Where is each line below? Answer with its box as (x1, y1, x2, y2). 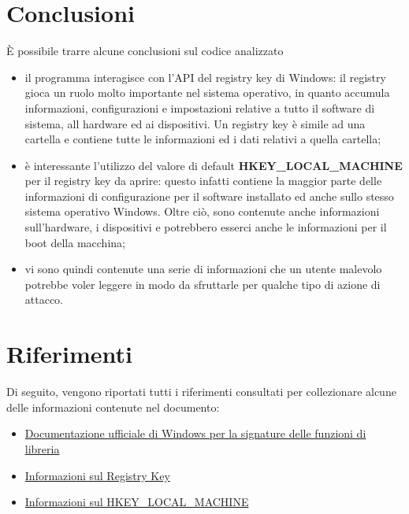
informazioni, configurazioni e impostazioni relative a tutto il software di (24, 99, 375, 116)
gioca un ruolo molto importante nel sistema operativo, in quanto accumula (24, 84, 390, 101)
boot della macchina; (24, 234, 125, 250)
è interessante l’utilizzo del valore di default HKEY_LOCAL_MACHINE (24, 157, 403, 173)
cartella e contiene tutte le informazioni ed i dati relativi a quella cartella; (24, 131, 381, 147)
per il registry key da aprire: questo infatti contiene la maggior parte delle (24, 172, 382, 189)
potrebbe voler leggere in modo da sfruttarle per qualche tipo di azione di (24, 275, 381, 292)
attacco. (24, 291, 64, 308)
